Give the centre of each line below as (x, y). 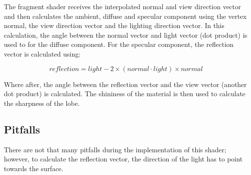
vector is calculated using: (42, 53)
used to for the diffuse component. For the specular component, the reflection (119, 44)
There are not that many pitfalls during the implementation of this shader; (115, 149)
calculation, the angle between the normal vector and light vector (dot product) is (126, 35)
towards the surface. (34, 168)
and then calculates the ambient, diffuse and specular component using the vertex (125, 16)
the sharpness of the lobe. (42, 103)
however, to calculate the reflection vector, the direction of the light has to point (123, 159)
